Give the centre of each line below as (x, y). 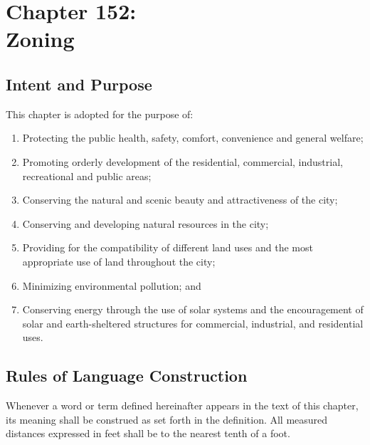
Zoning (40, 39)
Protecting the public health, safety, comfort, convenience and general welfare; (193, 138)
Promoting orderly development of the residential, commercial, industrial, (183, 161)
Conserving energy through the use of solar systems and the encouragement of (193, 309)
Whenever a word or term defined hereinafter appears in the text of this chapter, (182, 405)
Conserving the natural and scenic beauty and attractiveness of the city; (180, 200)
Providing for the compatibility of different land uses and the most (168, 247)
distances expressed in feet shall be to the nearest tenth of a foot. (148, 433)
